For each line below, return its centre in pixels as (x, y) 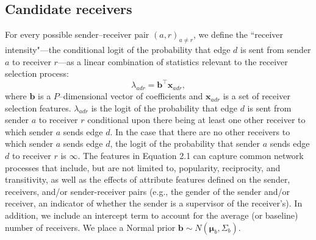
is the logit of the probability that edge (164, 108)
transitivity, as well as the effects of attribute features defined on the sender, (148, 179)
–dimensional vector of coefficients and (131, 96)
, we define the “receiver (238, 34)
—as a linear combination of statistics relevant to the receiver (173, 61)
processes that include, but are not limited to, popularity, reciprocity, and (143, 167)
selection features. (38, 108)
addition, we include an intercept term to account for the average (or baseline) (152, 215)
